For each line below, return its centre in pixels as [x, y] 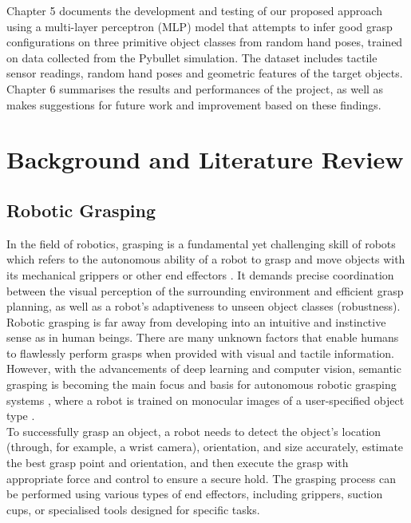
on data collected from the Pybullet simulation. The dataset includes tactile [192, 57]
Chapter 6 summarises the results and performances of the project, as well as [195, 88]
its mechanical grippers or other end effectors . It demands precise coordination [200, 274]
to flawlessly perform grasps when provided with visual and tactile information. [200, 353]
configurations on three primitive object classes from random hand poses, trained [205, 42]
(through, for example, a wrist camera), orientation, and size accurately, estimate [205, 447]
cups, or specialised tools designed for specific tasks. [133, 509]
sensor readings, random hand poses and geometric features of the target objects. [205, 73]
